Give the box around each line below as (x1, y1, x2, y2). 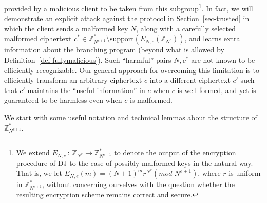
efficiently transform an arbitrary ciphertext (4, 75, 142, 85)
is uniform (228, 168, 261, 178)
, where (198, 168, 221, 178)
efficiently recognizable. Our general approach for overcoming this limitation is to (4, 64, 259, 75)
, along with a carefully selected (136, 23, 236, 33)
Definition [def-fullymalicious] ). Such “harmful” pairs (4, 54, 171, 65)
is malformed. (130, 95, 173, 105)
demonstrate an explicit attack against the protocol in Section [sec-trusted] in (4, 13, 250, 24)
